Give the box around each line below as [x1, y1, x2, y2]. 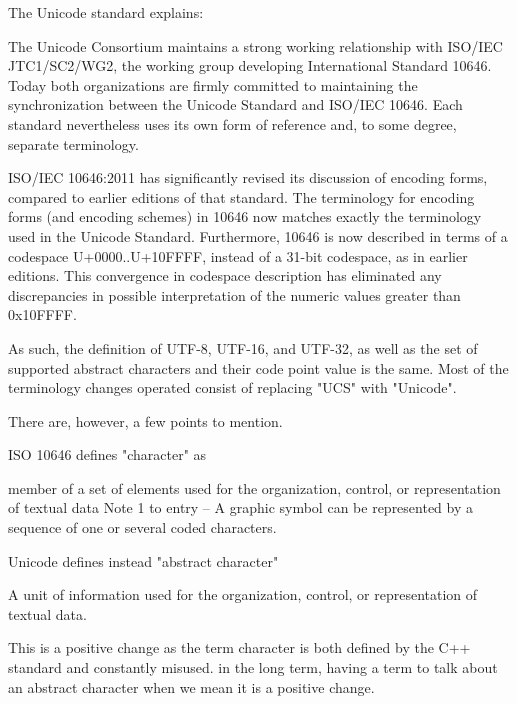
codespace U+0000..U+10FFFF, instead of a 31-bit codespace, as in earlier [8, 245, 468, 266]
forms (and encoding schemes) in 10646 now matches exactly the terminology [8, 206, 482, 227]
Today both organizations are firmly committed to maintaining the [8, 74, 418, 95]
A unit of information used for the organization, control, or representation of [8, 584, 478, 605]
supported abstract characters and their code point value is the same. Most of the [8, 357, 509, 378]
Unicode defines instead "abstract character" [8, 550, 279, 571]
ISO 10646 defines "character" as [8, 444, 207, 465]
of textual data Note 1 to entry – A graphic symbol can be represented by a [8, 497, 474, 518]
